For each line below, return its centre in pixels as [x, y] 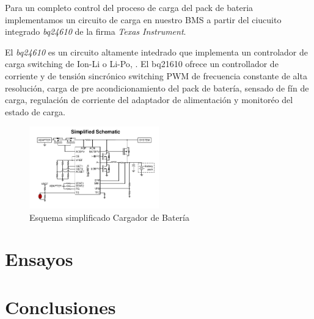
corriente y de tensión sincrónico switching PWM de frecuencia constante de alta [156, 75]
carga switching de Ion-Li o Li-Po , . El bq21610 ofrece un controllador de [142, 64]
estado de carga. [35, 111]
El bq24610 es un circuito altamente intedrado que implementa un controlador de [156, 52]
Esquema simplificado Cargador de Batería [109, 217]
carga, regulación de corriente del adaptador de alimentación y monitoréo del [149, 100]
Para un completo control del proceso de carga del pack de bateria [129, 7]
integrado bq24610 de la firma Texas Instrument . [96, 31]
